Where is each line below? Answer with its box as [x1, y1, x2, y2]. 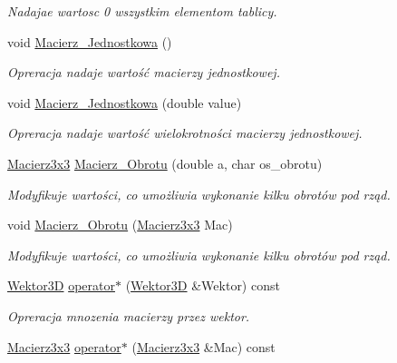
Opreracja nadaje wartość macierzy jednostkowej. [7, 63, 280, 82]
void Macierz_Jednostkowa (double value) [7, 93, 242, 112]
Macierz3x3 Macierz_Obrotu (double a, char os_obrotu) [7, 153, 323, 172]
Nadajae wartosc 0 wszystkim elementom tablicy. [7, 2, 277, 20]
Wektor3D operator [7, 276, 115, 295]
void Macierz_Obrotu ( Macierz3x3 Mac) [7, 215, 233, 234]
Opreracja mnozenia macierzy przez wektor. [7, 306, 250, 325]
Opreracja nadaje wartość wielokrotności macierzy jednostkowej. [7, 123, 363, 142]
